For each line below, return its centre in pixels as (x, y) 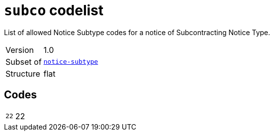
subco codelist (54, 10)
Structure (23, 73)
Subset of (24, 62)
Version (20, 50)
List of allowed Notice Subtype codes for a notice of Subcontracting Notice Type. (137, 32)
